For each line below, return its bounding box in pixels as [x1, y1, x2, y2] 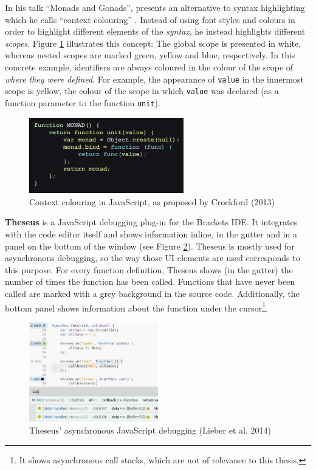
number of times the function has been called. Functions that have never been [5, 275, 295, 288]
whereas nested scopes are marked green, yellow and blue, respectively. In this [5, 49, 295, 61]
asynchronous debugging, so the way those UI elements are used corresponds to [5, 251, 300, 264]
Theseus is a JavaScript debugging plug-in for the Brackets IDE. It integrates [5, 216, 298, 228]
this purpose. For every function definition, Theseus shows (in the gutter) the [5, 263, 293, 276]
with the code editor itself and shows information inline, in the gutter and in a [5, 228, 298, 240]
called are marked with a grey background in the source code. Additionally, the [5, 287, 300, 300]
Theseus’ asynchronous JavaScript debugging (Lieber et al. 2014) [29, 424, 271, 437]
